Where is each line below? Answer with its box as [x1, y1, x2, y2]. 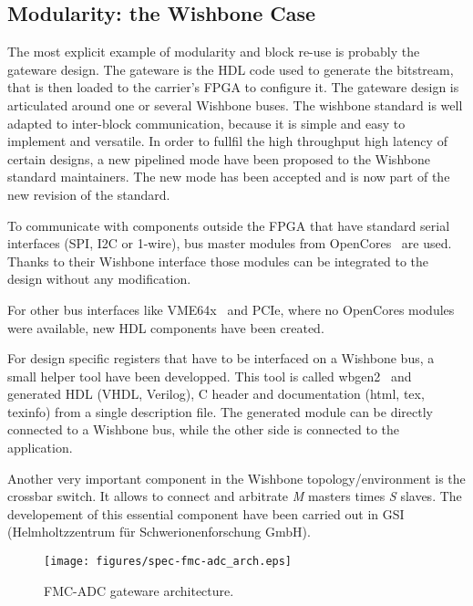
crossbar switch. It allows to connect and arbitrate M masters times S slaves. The [7, 486, 462, 506]
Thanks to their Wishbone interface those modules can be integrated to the [7, 251, 429, 270]
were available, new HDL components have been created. [7, 318, 324, 337]
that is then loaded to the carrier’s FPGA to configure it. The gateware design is [7, 78, 459, 97]
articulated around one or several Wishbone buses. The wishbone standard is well [7, 95, 463, 114]
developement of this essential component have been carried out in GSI [7, 504, 405, 523]
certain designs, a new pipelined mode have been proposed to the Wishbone [7, 149, 430, 168]
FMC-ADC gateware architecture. [44, 580, 234, 600]
